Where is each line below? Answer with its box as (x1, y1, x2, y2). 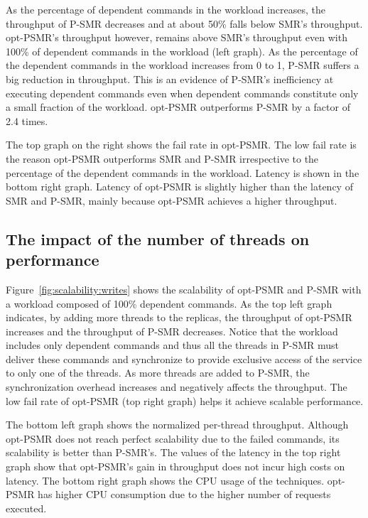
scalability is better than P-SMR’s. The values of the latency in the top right (6, 445, 341, 460)
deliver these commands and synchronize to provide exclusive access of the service (6, 351, 362, 366)
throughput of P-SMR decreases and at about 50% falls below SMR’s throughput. (6, 16, 363, 31)
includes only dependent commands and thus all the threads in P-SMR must (6, 338, 340, 352)
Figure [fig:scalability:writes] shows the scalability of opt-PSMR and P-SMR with (6, 281, 362, 296)
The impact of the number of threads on (6, 227, 310, 249)
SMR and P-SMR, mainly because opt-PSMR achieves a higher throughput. (6, 193, 337, 207)
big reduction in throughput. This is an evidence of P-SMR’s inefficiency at (6, 71, 334, 86)
